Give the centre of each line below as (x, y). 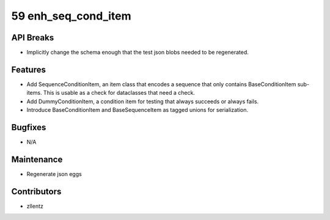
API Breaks (33, 38)
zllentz (35, 206)
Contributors (36, 192)
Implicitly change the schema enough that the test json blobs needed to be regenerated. (137, 53)
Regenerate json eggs (54, 174)
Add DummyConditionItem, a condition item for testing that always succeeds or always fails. (143, 101)
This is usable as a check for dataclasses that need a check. (119, 93)
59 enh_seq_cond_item (71, 16)
